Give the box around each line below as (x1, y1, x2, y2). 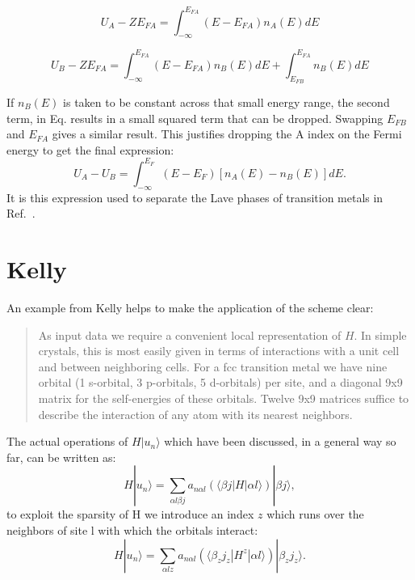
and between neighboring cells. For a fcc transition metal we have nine (38, 358, 388, 375)
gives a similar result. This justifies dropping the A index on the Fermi (52, 125, 402, 142)
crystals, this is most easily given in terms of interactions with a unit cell (38, 342, 400, 359)
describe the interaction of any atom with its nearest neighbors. (38, 405, 353, 422)
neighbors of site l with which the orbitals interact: (6, 521, 258, 538)
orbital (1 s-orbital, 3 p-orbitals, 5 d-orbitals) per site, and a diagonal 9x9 (38, 374, 403, 391)
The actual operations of (6, 433, 128, 450)
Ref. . (6, 205, 36, 222)
